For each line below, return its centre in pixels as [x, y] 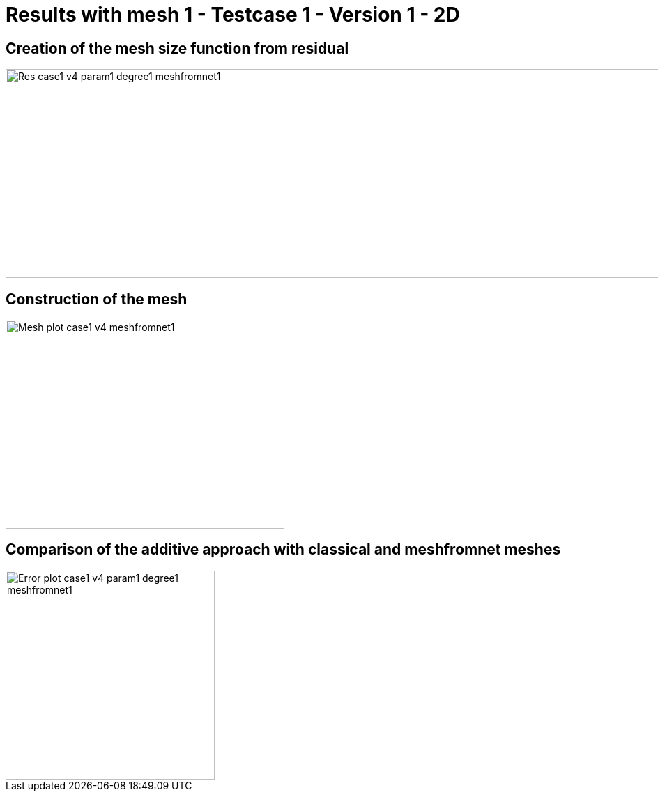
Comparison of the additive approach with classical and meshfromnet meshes [283, 550]
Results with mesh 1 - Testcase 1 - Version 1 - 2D [233, 15]
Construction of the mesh [97, 299]
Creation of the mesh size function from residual [177, 48]
